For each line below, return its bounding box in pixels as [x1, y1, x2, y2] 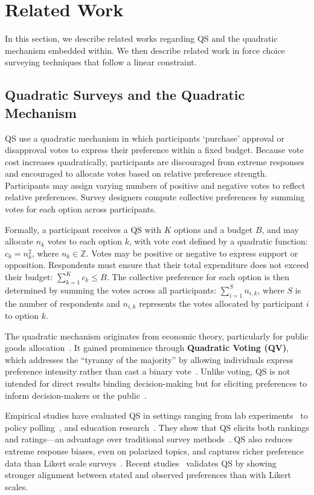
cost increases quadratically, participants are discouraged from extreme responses [5, 155, 304, 168]
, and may [261, 223, 299, 235]
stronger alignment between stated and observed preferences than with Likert [5, 468, 291, 481]
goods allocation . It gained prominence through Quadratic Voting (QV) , [5, 341, 289, 354]
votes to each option [47, 235, 123, 247]
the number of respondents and [5, 297, 120, 309]
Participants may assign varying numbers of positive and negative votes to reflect [5, 179, 306, 191]
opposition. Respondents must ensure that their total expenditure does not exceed [5, 258, 309, 271]
